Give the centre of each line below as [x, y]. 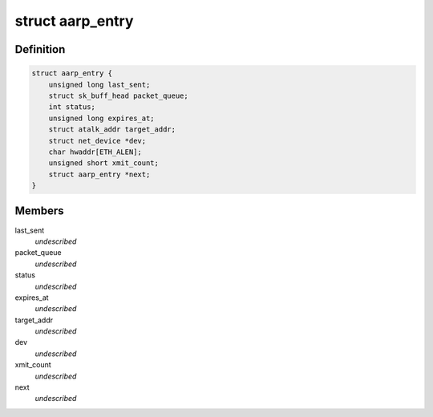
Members [39, 211]
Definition [40, 49]
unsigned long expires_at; [102, 118]
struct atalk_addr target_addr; [112, 130]
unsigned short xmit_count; [104, 163]
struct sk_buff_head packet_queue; [118, 95]
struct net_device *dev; [97, 141]
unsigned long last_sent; [99, 85]
